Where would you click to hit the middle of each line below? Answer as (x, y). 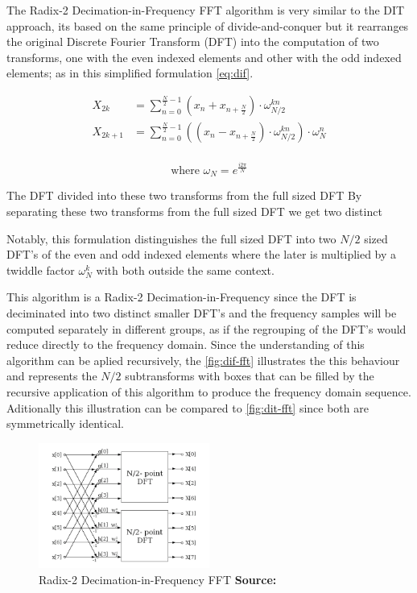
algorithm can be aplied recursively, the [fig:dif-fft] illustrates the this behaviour (203, 360)
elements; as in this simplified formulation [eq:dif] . (130, 73)
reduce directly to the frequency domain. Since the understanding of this (186, 344)
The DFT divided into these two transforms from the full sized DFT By (184, 195)
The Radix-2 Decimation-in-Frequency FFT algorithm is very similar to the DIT (206, 10)
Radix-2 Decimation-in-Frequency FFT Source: (158, 579)
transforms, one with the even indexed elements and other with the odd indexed (204, 57)
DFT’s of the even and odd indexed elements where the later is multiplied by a (202, 254)
